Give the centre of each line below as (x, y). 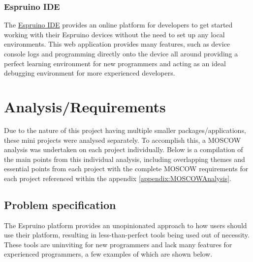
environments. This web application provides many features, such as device (117, 44)
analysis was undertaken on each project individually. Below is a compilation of (124, 149)
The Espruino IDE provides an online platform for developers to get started (118, 25)
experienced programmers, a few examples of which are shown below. (108, 254)
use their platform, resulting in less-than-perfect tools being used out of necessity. (127, 235)
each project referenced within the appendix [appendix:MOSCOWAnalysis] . (118, 178)
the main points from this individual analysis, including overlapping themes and (125, 159)
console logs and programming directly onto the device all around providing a (121, 53)
